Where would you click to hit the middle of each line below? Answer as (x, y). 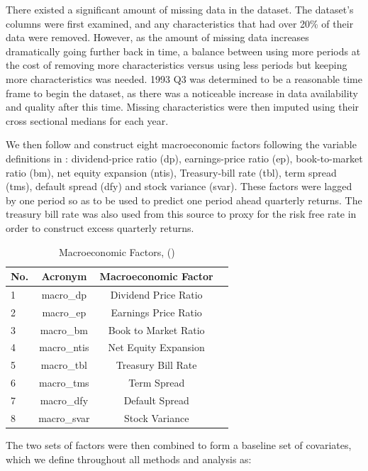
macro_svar (64, 417)
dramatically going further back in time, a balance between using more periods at (183, 51)
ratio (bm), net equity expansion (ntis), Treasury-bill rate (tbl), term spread (171, 172)
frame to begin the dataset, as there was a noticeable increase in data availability (182, 93)
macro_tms (64, 383)
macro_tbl (64, 365)
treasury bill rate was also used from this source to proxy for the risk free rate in (181, 214)
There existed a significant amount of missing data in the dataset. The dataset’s (180, 9)
